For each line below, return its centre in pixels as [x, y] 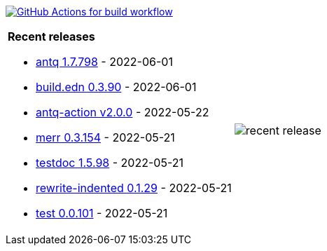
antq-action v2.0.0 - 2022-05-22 [123, 112]
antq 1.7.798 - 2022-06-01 [104, 62]
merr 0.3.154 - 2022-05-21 [105, 137]
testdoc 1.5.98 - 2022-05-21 [110, 163]
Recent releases [51, 36]
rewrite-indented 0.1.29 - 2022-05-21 [134, 188]
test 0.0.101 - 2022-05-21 [102, 213]
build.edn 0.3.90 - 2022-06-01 [116, 87]
